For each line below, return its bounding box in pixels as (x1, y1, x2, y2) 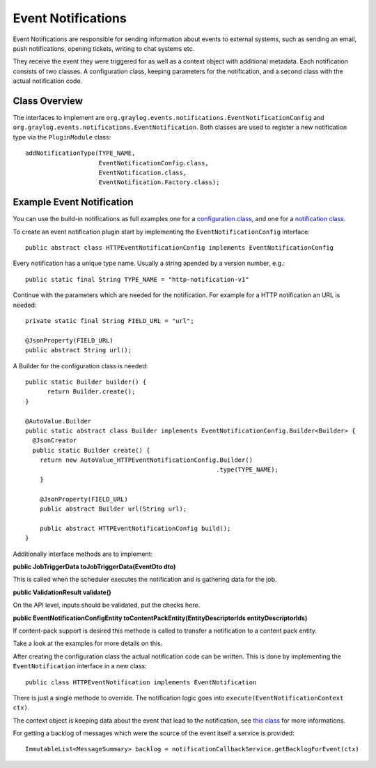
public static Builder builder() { (25, 377, 147, 386)
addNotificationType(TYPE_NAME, (25, 149, 136, 157)
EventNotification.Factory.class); (98, 179, 220, 186)
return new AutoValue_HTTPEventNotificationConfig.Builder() (39, 456, 253, 464)
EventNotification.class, (98, 168, 187, 176)
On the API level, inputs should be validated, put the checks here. (13, 601, 201, 610)
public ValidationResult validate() (13, 588, 111, 596)
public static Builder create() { (32, 446, 150, 454)
